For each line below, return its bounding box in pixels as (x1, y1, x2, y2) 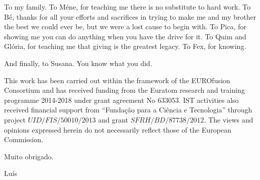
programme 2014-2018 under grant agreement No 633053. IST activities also (4, 94, 239, 105)
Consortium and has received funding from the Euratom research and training (4, 85, 245, 95)
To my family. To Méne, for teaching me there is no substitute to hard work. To (4, 2, 250, 12)
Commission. (4, 134, 43, 145)
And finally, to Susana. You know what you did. (4, 57, 152, 68)
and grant (98, 114, 128, 125)
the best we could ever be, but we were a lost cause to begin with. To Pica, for (4, 21, 246, 32)
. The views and (204, 114, 253, 125)
